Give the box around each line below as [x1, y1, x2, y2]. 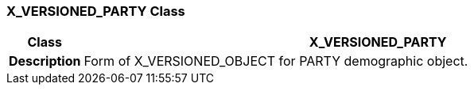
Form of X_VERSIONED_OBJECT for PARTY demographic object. [84, 53, 468, 70]
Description [9, 53, 81, 70]
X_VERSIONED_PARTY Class [6, 3, 185, 19]
